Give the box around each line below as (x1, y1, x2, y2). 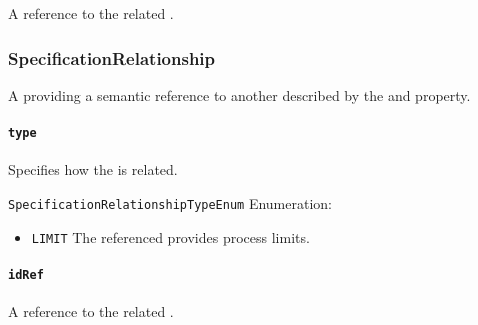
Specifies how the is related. (8, 159, 178, 180)
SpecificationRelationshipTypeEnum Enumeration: (8, 192, 333, 213)
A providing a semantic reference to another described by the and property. (8, 84, 471, 105)
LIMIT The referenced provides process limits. (31, 226, 310, 247)
